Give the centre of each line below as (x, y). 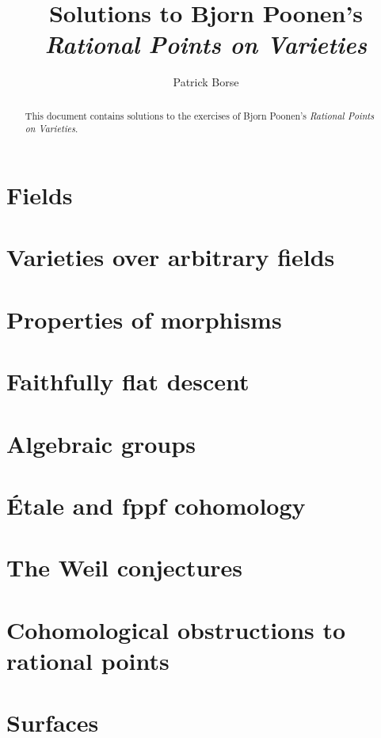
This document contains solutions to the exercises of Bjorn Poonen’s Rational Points (200, 115)
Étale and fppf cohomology (156, 505)
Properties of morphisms (144, 319)
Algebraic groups (101, 443)
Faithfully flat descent (128, 381)
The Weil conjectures (125, 567)
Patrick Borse (206, 82)
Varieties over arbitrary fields (171, 257)
